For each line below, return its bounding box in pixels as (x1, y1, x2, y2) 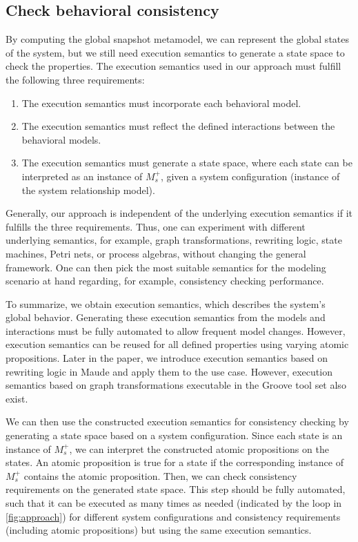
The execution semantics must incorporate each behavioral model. (21, 95, 301, 110)
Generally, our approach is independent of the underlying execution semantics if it (6, 206, 352, 220)
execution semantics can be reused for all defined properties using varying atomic (6, 337, 349, 351)
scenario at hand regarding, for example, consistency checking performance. (6, 273, 324, 288)
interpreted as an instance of (21, 168, 143, 183)
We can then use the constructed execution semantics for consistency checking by (6, 414, 349, 429)
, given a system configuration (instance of (160, 168, 340, 183)
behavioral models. (21, 132, 101, 146)
